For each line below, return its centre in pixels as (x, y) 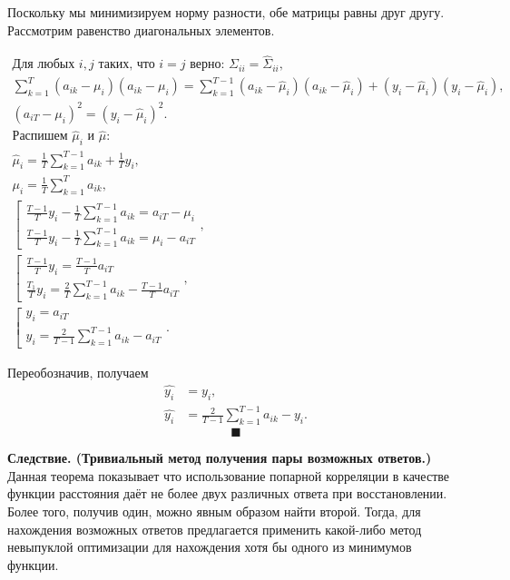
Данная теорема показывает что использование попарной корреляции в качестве (228, 475)
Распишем (40, 137)
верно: (207, 65)
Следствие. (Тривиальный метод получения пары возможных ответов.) (220, 458)
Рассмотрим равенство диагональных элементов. (141, 29)
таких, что (127, 65)
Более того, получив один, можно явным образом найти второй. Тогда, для (214, 511)
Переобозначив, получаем (78, 373)
